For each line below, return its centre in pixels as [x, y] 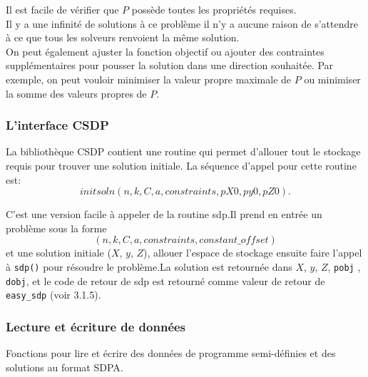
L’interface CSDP [57, 125]
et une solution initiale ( [58, 253]
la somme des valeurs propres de [76, 93]
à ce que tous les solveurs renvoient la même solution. [123, 37]
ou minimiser [332, 79]
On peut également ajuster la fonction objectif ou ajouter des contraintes [165, 51]
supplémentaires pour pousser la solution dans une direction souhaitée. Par [170, 65]
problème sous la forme [56, 228]
